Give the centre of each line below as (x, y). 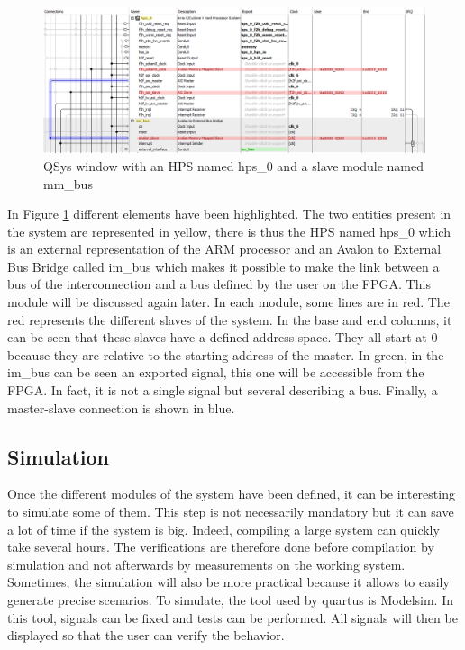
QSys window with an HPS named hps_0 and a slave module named (233, 165)
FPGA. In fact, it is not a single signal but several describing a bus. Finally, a (223, 390)
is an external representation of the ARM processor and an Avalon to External (224, 249)
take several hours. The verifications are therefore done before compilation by (221, 547)
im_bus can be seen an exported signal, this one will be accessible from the (216, 372)
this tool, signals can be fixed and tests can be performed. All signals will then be (232, 617)
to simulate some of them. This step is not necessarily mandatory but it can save (231, 512)
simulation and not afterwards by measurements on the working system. (206, 564)
